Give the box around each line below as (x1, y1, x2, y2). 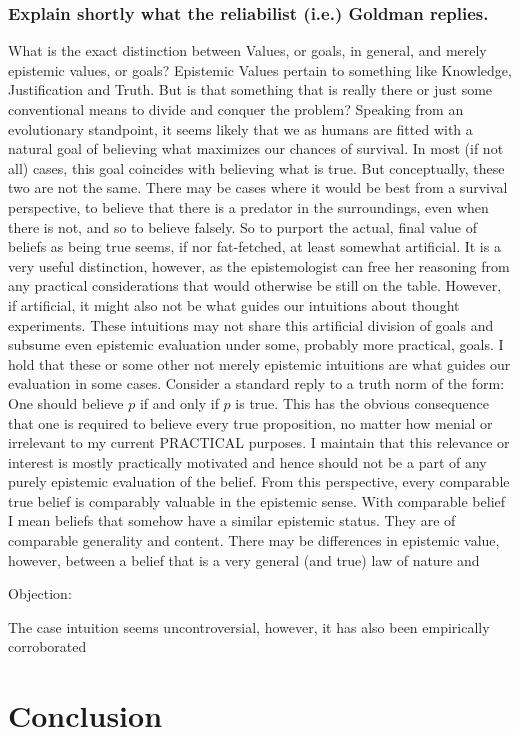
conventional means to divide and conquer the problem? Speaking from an (8, 99, 464, 119)
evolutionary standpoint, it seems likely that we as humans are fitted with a (8, 118, 473, 139)
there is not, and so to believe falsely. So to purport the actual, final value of (8, 216, 477, 237)
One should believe (8, 392, 124, 413)
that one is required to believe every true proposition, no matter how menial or (8, 412, 493, 433)
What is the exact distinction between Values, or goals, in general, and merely (8, 40, 487, 61)
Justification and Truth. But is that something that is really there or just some (8, 79, 493, 100)
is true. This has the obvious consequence (235, 392, 489, 413)
